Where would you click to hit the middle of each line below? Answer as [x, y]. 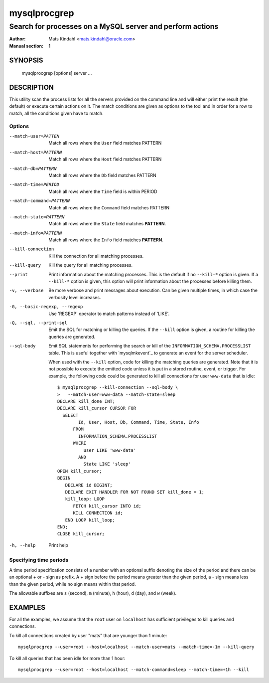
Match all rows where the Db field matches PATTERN [102, 175]
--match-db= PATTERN [33, 169]
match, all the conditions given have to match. [57, 113]
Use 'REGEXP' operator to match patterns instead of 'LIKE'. [109, 314]
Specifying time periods [39, 560]
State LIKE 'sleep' [107, 464]
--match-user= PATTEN [34, 136]
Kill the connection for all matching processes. [96, 256]
